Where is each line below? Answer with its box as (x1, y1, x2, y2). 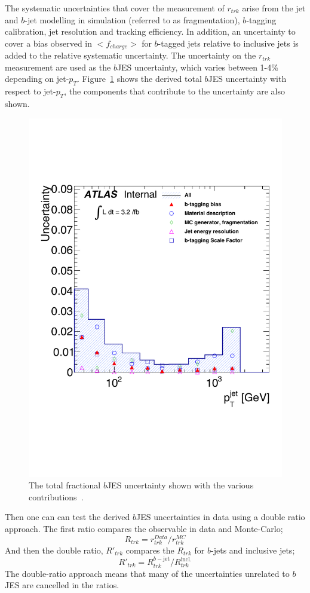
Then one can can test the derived (5, 511, 130, 523)
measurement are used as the (5, 60, 111, 73)
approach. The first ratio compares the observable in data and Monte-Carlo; (5, 522, 283, 534)
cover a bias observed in (5, 36, 93, 49)
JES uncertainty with (208, 72, 287, 85)
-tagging (246, 13, 277, 26)
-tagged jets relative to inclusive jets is (158, 36, 299, 49)
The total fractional (29, 479, 101, 491)
